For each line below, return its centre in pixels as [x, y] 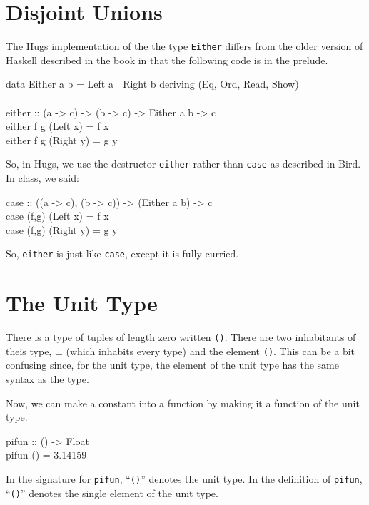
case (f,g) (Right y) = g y [62, 229]
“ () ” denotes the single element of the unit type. [112, 493]
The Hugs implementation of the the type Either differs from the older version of [184, 46]
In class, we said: [42, 178]
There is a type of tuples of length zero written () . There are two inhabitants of [181, 337]
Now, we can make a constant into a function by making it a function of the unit [183, 403]
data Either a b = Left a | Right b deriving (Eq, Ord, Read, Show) [152, 84]
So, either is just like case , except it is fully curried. [122, 254]
